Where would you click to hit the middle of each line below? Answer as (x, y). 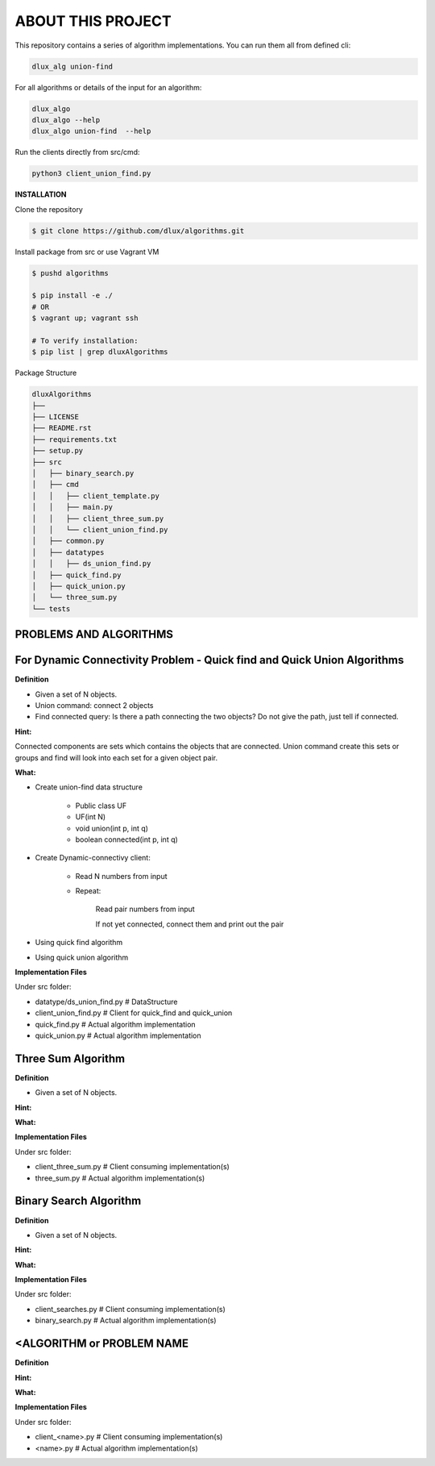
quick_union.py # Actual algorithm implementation (118, 1035)
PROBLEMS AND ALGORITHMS (94, 634)
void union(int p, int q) (112, 828)
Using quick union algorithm (82, 957)
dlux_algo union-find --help (91, 131)
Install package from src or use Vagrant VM (87, 252)
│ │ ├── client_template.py (96, 496)
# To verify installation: (85, 340)
